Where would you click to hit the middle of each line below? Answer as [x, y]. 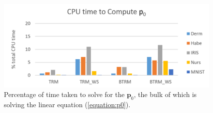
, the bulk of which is [165, 94]
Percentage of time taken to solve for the [64, 94]
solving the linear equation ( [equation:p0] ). [67, 104]
